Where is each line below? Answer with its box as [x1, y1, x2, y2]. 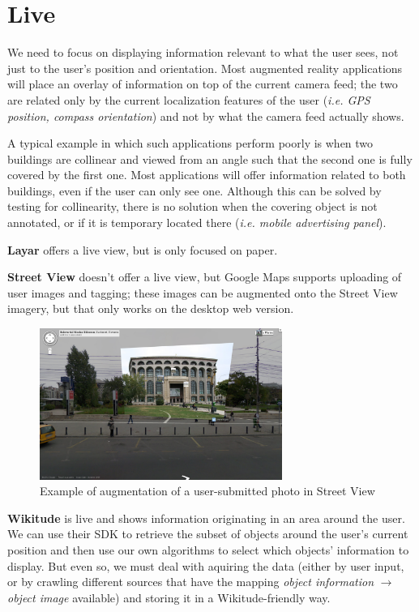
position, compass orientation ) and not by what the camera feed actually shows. [7, 107, 404, 124]
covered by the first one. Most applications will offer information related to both [7, 166, 406, 183]
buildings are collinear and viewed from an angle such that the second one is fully [7, 150, 413, 167]
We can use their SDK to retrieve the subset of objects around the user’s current [7, 525, 408, 542]
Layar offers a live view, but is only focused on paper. [7, 241, 278, 258]
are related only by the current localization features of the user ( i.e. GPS [7, 91, 370, 108]
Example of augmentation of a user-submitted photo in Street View [40, 482, 375, 499]
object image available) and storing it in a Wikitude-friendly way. [7, 588, 331, 606]
